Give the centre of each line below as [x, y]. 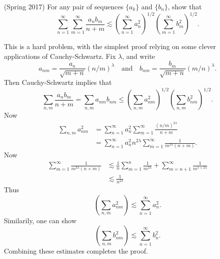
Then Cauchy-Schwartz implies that [58, 82]
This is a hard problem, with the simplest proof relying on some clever [110, 46]
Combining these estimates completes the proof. [76, 251]
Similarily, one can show [40, 220]
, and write [138, 56]
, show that [185, 6]
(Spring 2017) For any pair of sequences [64, 6]
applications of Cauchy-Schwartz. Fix [60, 56]
